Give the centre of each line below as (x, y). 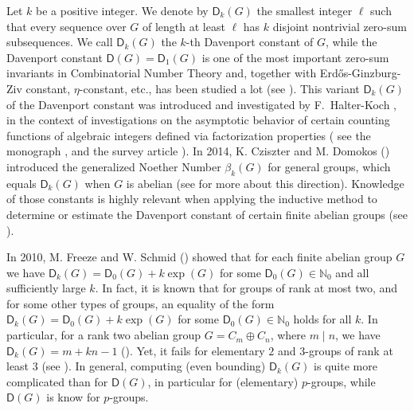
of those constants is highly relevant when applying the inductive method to (192, 199)
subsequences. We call (60, 42)
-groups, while (341, 381)
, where (288, 335)
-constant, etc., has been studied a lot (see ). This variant (219, 88)
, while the (351, 42)
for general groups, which (329, 166)
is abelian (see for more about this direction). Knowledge (265, 183)
